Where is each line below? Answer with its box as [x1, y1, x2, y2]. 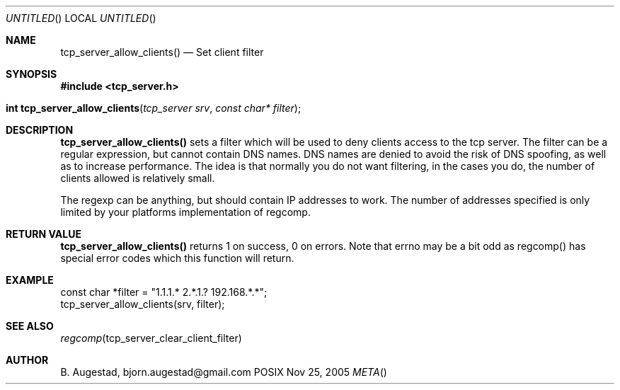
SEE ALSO [6, 320, 54, 332]
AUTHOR [6, 354, 49, 366]
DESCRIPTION [6, 124, 74, 136]
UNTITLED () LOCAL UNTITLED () [6, 12, 156, 24]
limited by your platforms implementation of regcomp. [60, 206, 311, 218]
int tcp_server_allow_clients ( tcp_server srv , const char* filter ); [6, 102, 302, 114]
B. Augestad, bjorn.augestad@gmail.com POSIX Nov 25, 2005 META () [60, 366, 387, 378]
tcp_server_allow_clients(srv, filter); [60, 298, 225, 310]
